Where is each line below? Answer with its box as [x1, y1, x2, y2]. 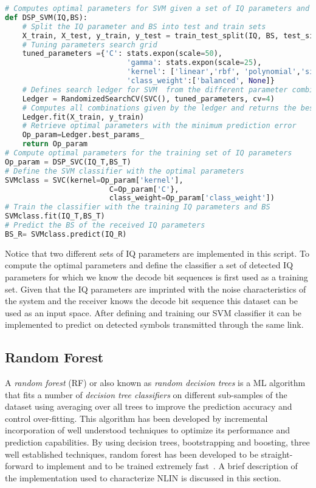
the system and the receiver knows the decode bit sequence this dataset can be [5, 294, 298, 307]
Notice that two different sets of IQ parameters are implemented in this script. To [5, 246, 310, 259]
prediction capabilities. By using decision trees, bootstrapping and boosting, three [5, 436, 310, 449]
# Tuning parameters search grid [22, 40, 157, 49]
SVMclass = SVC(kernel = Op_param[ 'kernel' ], [5, 175, 184, 185]
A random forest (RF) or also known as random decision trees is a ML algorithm [5, 376, 306, 389]
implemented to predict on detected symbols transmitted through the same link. [5, 318, 304, 331]
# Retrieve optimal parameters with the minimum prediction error [22, 121, 297, 130]
